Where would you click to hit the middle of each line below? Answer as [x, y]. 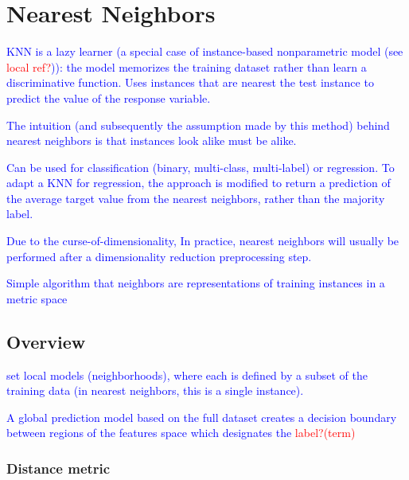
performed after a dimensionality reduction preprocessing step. [159, 256]
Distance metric [58, 468]
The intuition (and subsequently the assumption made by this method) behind [198, 125]
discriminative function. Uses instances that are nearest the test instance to [190, 82]
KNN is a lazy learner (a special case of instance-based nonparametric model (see [205, 51]
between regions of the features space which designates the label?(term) [181, 433]
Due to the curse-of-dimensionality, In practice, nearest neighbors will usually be [203, 241]
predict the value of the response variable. [109, 98]
